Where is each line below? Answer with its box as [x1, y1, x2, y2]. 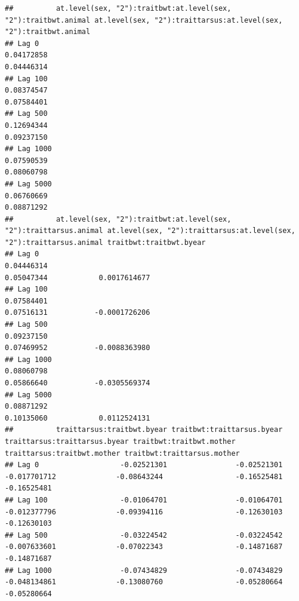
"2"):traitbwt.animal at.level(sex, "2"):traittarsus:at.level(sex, [5, 16, 283, 24]
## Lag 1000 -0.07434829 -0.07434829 [5, 566, 283, 575]
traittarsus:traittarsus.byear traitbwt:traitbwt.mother [5, 437, 236, 446]
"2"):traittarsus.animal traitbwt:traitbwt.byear [5, 238, 206, 247]
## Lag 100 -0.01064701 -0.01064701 [5, 495, 283, 504]
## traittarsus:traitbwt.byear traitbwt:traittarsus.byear [5, 425, 283, 434]
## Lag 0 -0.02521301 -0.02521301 [5, 461, 283, 470]
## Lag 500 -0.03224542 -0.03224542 [5, 531, 283, 539]
